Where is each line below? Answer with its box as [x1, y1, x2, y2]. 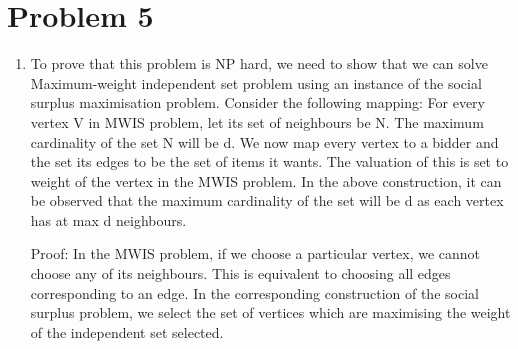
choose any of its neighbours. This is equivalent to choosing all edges [30, 263, 451, 284]
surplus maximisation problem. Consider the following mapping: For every [30, 92, 485, 113]
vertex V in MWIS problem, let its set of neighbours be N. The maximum [30, 111, 484, 132]
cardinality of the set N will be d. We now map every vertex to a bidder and [30, 131, 499, 152]
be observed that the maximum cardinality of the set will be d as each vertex [30, 190, 504, 211]
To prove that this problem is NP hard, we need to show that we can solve [30, 53, 488, 74]
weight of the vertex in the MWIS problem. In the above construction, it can [30, 170, 502, 191]
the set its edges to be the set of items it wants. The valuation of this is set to [30, 151, 509, 172]
